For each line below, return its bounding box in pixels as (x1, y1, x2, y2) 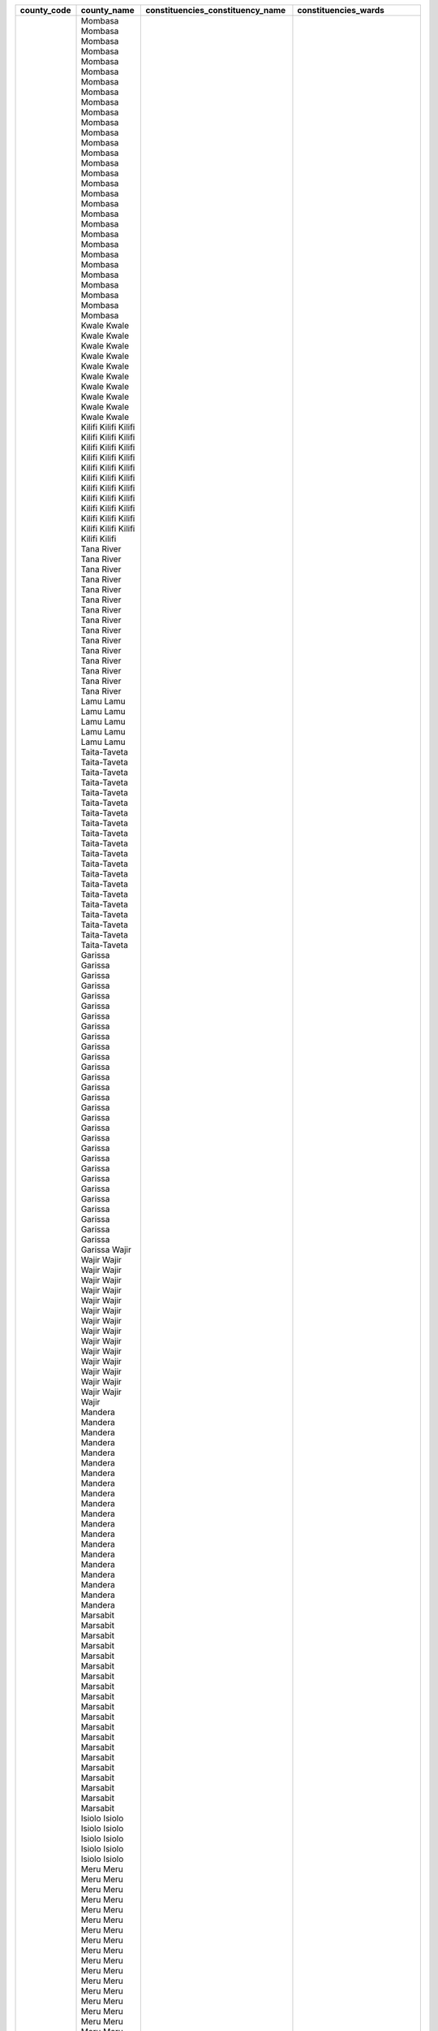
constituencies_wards (297, 5, 384, 15)
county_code (19, 5, 71, 15)
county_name (80, 5, 135, 15)
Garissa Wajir (80, 1244, 131, 1255)
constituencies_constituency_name (145, 5, 286, 15)
